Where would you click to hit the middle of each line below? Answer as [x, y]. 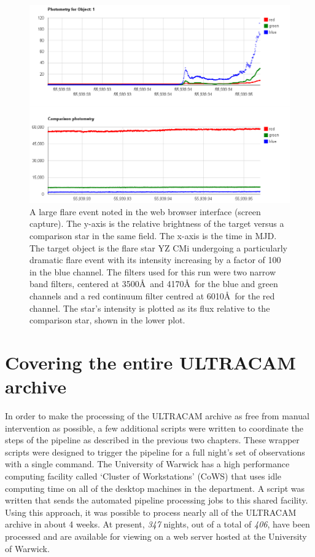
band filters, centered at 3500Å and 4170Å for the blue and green [154, 284]
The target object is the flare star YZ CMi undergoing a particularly [159, 247]
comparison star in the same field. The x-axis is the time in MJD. [153, 235]
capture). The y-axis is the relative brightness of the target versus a [157, 223]
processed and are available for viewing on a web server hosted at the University [156, 536]
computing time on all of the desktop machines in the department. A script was [155, 488]
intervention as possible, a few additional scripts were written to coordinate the [154, 428]
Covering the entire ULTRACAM [150, 362]
